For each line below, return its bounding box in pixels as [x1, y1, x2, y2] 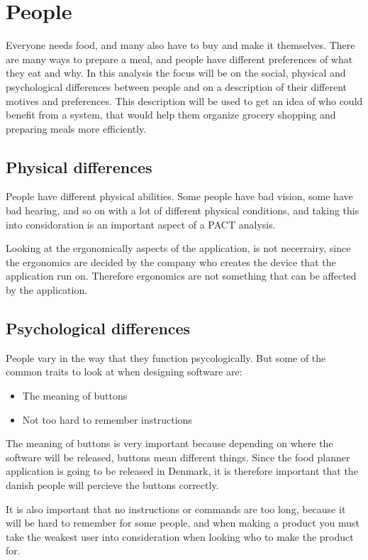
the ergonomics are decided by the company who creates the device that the [6, 254, 336, 269]
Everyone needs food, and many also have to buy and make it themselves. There [6, 38, 355, 53]
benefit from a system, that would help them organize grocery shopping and [6, 107, 336, 122]
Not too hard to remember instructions [22, 412, 192, 427]
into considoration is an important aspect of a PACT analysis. [6, 216, 276, 231]
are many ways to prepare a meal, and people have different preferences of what [6, 51, 353, 66]
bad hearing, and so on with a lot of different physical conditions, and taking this [6, 203, 359, 218]
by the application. [6, 282, 88, 297]
